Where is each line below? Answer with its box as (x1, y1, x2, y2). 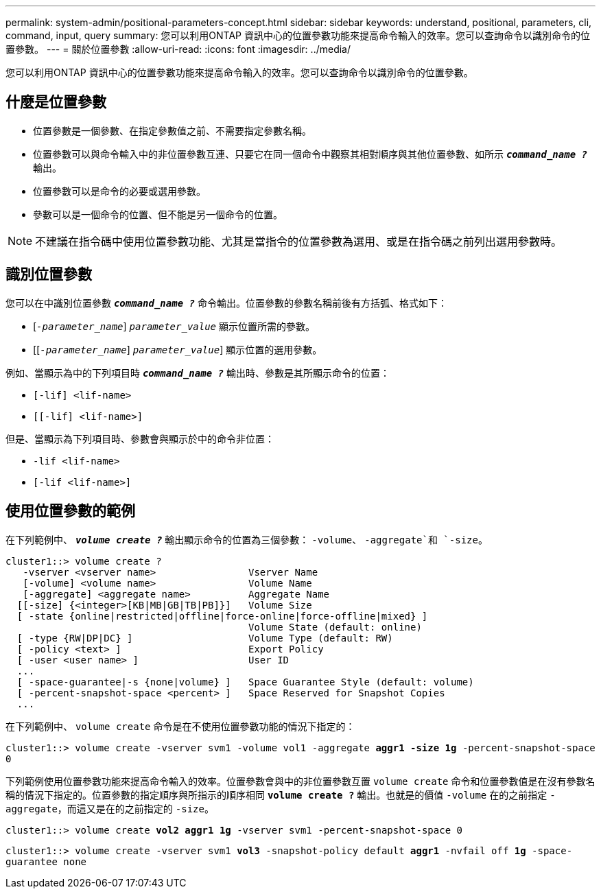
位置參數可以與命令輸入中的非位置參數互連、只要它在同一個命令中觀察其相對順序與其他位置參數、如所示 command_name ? (33, 148, 587, 160)
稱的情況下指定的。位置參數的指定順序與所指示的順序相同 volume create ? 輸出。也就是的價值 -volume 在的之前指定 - (5, 788, 556, 801)
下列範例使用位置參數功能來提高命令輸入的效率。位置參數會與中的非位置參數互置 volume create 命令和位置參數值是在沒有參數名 (5, 775, 596, 787)
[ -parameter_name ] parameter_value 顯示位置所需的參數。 (33, 320, 315, 332)
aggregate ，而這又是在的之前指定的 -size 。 (5, 802, 214, 814)
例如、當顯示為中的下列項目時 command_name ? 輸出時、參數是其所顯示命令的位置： (5, 366, 390, 379)
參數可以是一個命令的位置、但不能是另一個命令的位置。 (33, 208, 283, 220)
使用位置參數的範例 (5, 502, 135, 520)
